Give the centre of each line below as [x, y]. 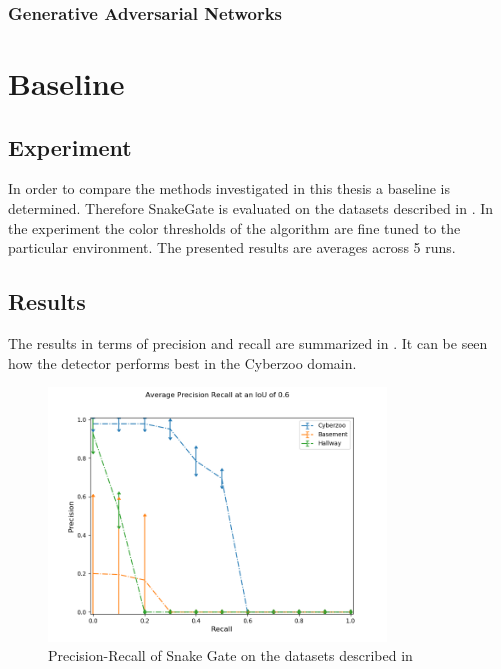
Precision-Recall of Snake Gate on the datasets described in [230, 655]
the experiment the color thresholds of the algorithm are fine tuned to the [234, 227]
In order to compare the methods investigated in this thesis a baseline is [229, 188]
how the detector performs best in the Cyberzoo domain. [182, 362]
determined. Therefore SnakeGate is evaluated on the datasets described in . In [251, 208]
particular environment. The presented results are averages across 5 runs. [232, 247]
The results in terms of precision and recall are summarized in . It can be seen [248, 343]
